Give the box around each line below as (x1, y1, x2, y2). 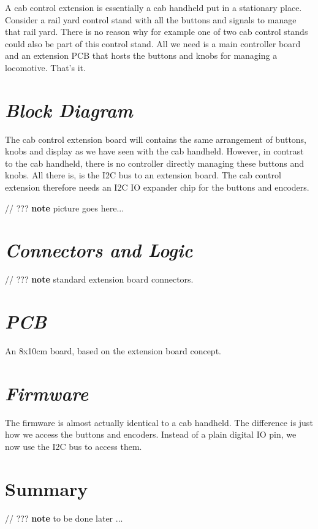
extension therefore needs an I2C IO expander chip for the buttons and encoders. (5, 181, 309, 194)
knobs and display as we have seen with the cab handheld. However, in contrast (5, 145, 304, 158)
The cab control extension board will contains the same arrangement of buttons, (5, 132, 307, 145)
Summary (5, 476, 88, 501)
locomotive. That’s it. (5, 61, 86, 74)
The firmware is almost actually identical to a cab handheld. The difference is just (5, 416, 313, 428)
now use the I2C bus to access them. (5, 440, 142, 452)
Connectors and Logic (5, 237, 193, 263)
